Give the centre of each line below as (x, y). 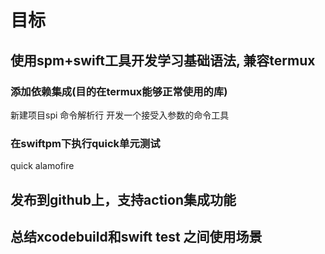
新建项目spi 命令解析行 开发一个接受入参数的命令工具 (120, 115)
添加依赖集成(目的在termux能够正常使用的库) (119, 91)
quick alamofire (42, 166)
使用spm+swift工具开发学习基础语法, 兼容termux (163, 60)
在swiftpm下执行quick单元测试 (85, 143)
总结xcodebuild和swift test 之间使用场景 (136, 236)
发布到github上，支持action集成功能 (123, 199)
